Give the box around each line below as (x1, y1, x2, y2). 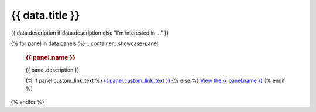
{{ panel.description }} (25, 66, 80, 73)
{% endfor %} (11, 99, 44, 106)
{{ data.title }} (11, 9, 80, 22)
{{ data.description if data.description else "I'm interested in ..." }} (11, 29, 169, 36)
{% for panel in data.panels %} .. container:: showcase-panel (11, 40, 158, 47)
